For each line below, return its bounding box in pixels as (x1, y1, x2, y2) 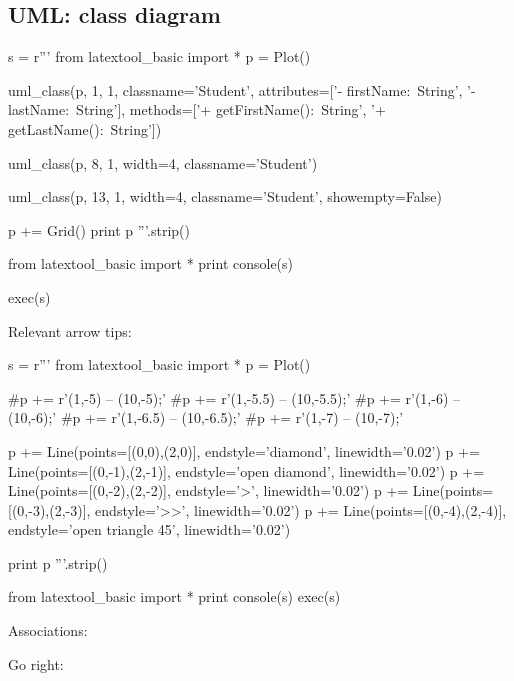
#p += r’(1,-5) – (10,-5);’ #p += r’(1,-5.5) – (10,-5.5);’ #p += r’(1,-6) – (8, 387, 461, 408)
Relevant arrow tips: (8, 320, 132, 341)
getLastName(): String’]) (8, 118, 162, 139)
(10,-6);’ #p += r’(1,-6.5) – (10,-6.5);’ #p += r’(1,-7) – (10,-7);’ (8, 407, 404, 428)
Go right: (8, 653, 64, 674)
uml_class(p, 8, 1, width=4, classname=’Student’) (8, 152, 318, 173)
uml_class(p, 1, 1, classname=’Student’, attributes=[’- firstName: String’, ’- (8, 79, 476, 100)
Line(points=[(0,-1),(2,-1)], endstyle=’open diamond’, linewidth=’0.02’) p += (8, 460, 485, 481)
